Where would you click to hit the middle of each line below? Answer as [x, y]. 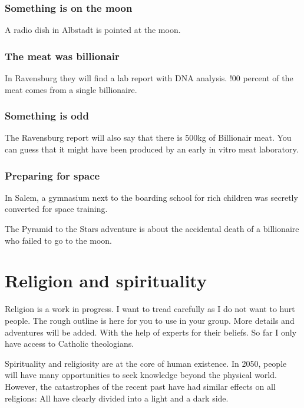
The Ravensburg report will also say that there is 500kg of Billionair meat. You [148, 137]
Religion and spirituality [106, 281]
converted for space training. [56, 209]
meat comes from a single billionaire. [71, 89]
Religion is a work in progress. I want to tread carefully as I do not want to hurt [150, 309]
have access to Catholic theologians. [70, 344]
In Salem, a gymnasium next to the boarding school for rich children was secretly [151, 197]
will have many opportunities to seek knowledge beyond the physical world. [141, 375]
